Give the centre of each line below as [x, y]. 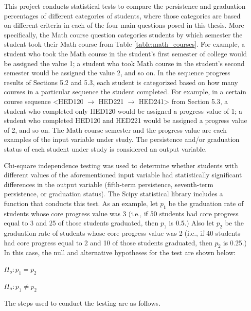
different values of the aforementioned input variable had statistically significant [123, 175]
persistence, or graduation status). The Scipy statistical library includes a [114, 194]
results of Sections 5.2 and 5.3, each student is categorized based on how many [121, 82]
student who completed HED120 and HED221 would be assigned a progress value [125, 120]
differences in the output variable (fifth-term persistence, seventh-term [109, 184]
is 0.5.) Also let [192, 223]
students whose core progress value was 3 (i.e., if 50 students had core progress [121, 213]
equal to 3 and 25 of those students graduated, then [81, 223]
